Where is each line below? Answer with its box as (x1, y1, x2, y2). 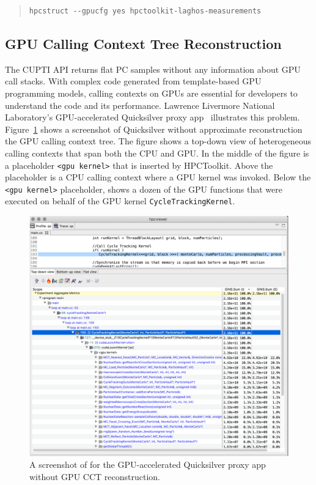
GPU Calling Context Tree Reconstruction (5, 34, 282, 53)
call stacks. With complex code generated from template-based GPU (5, 75, 262, 87)
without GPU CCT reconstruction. (29, 470, 160, 483)
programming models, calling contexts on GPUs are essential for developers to (5, 86, 298, 99)
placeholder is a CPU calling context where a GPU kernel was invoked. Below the (5, 171, 311, 183)
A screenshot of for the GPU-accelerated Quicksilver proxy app (29, 458, 266, 471)
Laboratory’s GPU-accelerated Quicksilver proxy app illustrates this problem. (5, 111, 300, 124)
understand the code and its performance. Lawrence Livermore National (5, 98, 275, 111)
